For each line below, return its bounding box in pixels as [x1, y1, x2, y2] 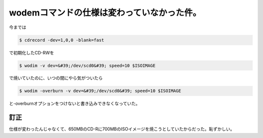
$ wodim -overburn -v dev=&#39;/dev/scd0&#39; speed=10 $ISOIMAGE [19, 88, 181, 94]
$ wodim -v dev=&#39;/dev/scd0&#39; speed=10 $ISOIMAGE [19, 63, 156, 68]
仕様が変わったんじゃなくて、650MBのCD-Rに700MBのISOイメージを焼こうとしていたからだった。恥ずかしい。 [9, 126, 235, 132]
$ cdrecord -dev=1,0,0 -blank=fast [19, 37, 104, 43]
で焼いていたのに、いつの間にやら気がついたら [9, 75, 103, 81]
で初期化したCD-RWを [9, 50, 55, 55]
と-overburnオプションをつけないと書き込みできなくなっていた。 [9, 101, 140, 106]
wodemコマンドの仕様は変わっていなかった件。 [9, 7, 202, 18]
